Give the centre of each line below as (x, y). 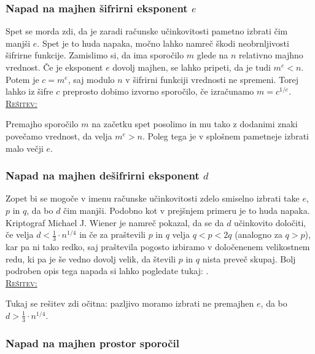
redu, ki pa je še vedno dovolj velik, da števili (91, 258)
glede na (212, 55)
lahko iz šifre (29, 91)
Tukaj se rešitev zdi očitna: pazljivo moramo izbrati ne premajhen (130, 303)
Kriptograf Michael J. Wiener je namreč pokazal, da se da (115, 222)
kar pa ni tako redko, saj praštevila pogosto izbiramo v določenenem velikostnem (158, 246)
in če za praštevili (112, 234)
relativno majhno (271, 55)
